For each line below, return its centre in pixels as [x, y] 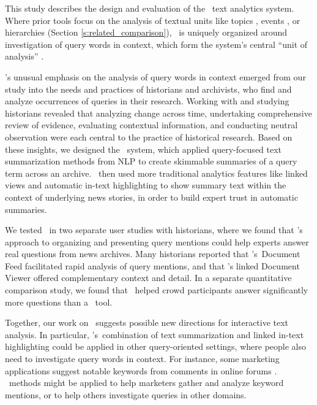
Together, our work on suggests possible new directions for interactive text [147, 322]
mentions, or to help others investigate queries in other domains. [126, 394]
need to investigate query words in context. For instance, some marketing [142, 359]
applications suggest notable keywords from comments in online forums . [141, 370]
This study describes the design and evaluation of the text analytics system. [150, 8]
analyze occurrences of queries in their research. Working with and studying [147, 101]
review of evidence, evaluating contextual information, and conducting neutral [151, 125]
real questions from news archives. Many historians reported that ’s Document [153, 254]
